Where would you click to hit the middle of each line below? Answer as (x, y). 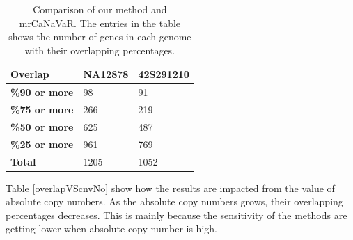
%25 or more (42, 144)
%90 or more (42, 92)
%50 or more (42, 126)
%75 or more (42, 110)
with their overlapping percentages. (100, 50)
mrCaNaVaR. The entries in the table (100, 23)
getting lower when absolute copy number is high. (111, 229)
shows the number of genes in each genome (100, 37)
